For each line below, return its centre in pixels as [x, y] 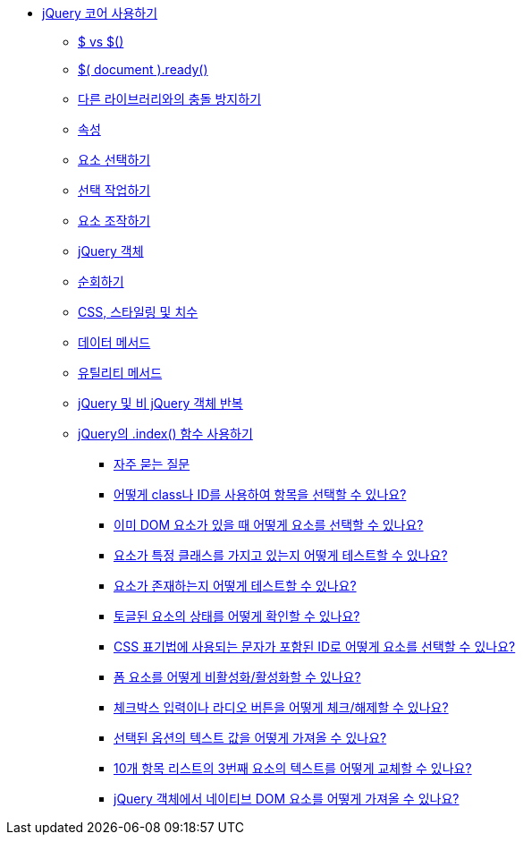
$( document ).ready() [143, 69]
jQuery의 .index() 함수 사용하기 [165, 434]
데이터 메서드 [114, 342]
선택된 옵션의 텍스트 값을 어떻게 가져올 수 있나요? [250, 738]
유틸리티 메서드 [120, 373]
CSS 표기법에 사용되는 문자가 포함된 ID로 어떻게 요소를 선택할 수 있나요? [315, 646]
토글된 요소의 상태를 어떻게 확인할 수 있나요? [237, 616]
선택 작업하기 [114, 190]
